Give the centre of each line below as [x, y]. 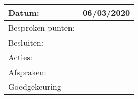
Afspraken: [27, 72]
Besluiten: [26, 42]
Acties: [20, 57]
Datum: [24, 12]
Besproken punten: [42, 28]
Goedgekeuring [35, 87]
